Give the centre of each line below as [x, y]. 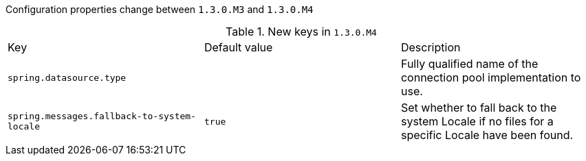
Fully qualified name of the [469, 64]
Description [431, 47]
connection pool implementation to [491, 77]
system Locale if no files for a [477, 121]
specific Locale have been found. [487, 135]
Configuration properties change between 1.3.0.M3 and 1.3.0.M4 [160, 9]
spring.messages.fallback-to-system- [102, 116]
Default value [238, 47]
